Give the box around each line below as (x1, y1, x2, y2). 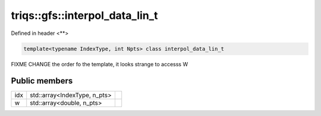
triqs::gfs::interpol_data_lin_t (11, 9, 158, 22)
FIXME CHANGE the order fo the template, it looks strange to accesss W (11, 60, 188, 67)
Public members (11, 76, 73, 86)
